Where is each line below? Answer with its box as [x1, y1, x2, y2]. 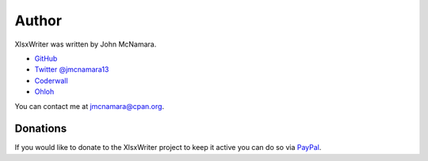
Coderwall [34, 76, 68, 85]
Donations [14, 122, 67, 136]
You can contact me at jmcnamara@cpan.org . [14, 101, 165, 110]
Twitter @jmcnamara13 [34, 65, 109, 74]
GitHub [34, 54, 58, 63]
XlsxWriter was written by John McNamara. [14, 39, 157, 49]
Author [14, 12, 63, 29]
